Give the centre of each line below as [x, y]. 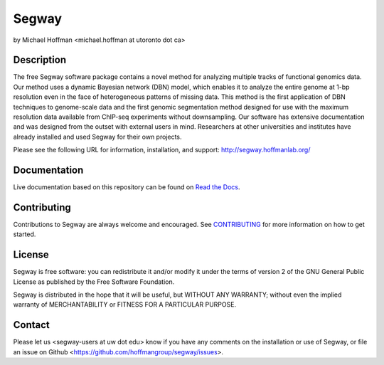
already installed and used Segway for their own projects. [97, 137]
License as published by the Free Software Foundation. [94, 282]
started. [25, 234]
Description [40, 60]
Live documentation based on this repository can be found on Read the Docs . [127, 187]
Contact [31, 325]
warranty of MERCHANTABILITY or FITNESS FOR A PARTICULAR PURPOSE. [125, 305]
